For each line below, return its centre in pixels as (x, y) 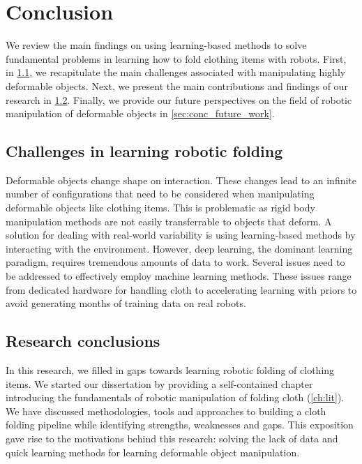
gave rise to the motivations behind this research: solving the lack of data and (172, 438)
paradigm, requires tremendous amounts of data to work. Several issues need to (175, 262)
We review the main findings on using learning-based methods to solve (156, 45)
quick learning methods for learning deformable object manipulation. (153, 452)
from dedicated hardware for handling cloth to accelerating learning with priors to (181, 289)
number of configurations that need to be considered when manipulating (160, 194)
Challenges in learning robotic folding (144, 151)
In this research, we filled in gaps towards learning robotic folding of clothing (170, 370)
